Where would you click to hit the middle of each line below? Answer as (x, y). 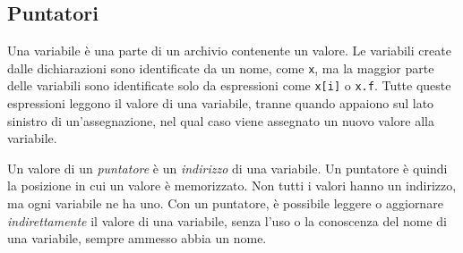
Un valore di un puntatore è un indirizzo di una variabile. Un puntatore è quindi (227, 168)
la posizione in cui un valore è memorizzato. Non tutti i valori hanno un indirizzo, (232, 186)
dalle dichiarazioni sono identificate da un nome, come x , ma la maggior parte (221, 67)
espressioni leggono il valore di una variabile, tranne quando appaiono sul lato (221, 103)
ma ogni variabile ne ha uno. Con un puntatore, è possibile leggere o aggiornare (225, 203)
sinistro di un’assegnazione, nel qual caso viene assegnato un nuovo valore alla (221, 120)
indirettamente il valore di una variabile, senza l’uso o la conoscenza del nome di (227, 220)
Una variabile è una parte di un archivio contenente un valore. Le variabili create (229, 51)
